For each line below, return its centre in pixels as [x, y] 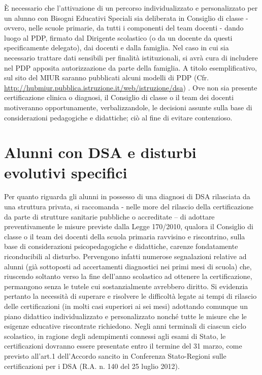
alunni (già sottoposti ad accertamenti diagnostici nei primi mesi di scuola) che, [128, 266]
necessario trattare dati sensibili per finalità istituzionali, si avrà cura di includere [131, 57]
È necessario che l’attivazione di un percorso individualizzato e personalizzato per [131, 8]
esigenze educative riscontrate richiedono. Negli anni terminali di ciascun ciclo [125, 326]
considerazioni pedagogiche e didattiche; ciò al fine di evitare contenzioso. [118, 117]
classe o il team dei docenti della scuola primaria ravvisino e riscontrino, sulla [125, 236]
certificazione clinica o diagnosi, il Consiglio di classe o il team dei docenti [119, 97]
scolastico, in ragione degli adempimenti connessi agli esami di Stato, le [115, 336]
